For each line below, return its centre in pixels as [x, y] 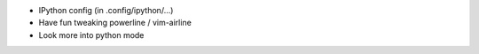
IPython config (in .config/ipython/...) [106, 10]
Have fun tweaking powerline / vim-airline [115, 23]
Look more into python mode [91, 35]
